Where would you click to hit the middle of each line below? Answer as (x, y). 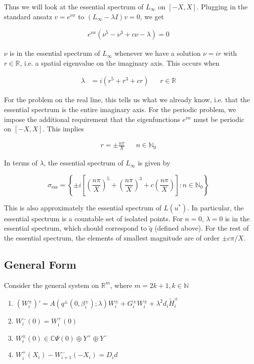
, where (121, 285)
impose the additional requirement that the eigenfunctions (92, 119)
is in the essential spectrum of (55, 53)
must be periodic (219, 119)
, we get (152, 16)
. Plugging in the (222, 6)
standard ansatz (28, 16)
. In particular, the (216, 207)
